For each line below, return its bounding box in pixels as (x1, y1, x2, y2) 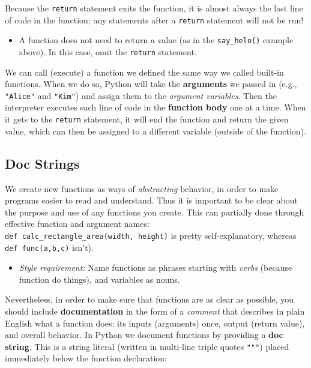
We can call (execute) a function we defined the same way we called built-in (5, 65, 284, 78)
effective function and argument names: (5, 217, 149, 230)
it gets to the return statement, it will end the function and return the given (5, 113, 289, 125)
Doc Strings (5, 154, 80, 172)
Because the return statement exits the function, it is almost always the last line (5, 2, 303, 14)
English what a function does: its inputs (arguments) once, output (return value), (5, 316, 305, 329)
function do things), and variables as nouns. (19, 273, 180, 285)
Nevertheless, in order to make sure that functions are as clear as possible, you (5, 293, 294, 306)
